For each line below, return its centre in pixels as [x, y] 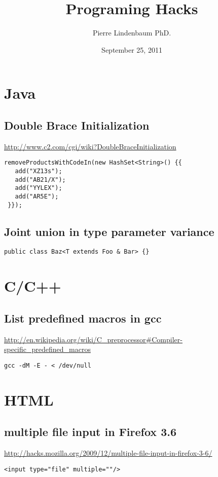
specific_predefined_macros [47, 349]
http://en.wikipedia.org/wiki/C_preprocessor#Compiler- [93, 339]
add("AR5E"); [37, 196]
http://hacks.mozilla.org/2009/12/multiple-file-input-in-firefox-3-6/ [108, 453]
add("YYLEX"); [39, 188]
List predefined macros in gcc [83, 318]
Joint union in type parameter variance [109, 231]
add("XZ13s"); [39, 171]
